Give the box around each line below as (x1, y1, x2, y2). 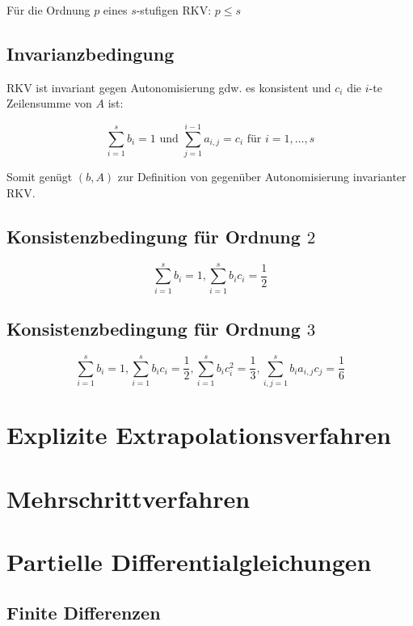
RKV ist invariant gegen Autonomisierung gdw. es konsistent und (6, 78, 331, 95)
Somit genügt (6, 168, 73, 185)
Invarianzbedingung (6, 40, 175, 66)
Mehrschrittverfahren (6, 481, 251, 514)
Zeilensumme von (6, 95, 92, 112)
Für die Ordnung (6, 2, 91, 18)
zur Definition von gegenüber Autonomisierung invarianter (117, 168, 407, 185)
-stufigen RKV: (136, 2, 212, 18)
